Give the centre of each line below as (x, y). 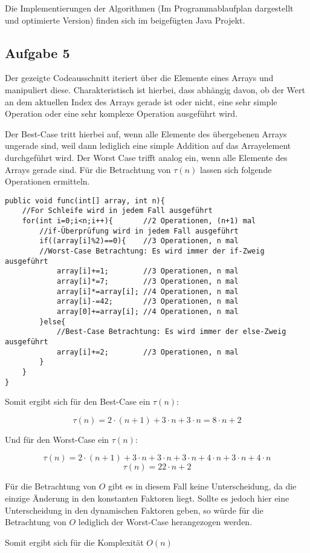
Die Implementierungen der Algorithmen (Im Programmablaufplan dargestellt (149, 8)
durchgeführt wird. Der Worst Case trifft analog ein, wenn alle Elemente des (146, 157)
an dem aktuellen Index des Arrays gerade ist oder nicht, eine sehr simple (141, 101)
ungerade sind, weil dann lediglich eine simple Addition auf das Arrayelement (148, 146)
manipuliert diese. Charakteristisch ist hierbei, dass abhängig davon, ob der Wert (155, 89)
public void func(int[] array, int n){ (85, 201)
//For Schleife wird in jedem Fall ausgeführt (117, 211)
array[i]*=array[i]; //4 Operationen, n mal (147, 291)
